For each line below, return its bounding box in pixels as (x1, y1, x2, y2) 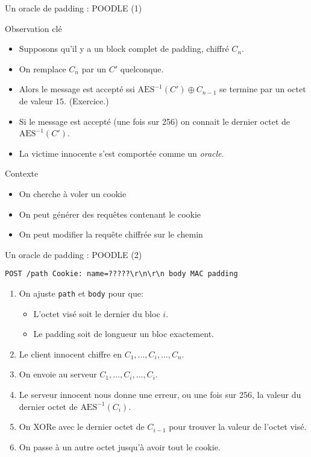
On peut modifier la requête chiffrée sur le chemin (19, 228, 203, 241)
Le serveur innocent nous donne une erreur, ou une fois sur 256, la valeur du (19, 388, 301, 400)
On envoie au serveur (19, 368, 97, 380)
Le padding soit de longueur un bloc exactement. (33, 327, 214, 340)
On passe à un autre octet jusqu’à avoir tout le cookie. (19, 440, 221, 453)
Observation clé (5, 22, 62, 34)
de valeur (19, 94, 53, 107)
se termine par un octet (219, 83, 306, 95)
